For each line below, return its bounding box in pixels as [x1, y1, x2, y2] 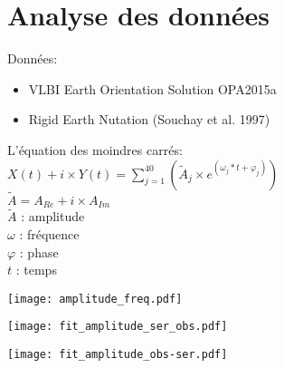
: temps [15, 260, 57, 279]
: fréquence [19, 224, 80, 243]
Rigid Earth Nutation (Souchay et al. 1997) [28, 110, 270, 129]
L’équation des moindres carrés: [7, 140, 183, 159]
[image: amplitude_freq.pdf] [7, 292, 183, 305]
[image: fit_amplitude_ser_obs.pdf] [7, 320, 228, 334]
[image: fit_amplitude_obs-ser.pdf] [7, 348, 228, 362]
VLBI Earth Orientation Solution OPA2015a [28, 79, 277, 98]
